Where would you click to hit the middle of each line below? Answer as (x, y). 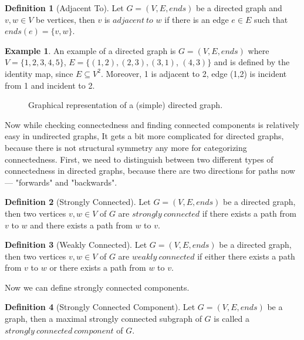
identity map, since (39, 73)
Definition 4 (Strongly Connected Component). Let (100, 307)
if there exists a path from (249, 213)
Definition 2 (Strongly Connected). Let (78, 202)
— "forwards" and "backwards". (61, 182)
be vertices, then (65, 19)
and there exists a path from (81, 225)
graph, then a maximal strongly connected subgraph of (103, 319)
